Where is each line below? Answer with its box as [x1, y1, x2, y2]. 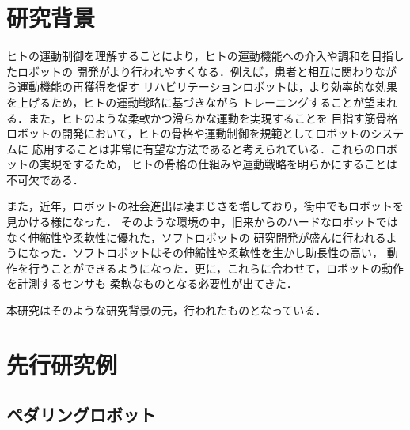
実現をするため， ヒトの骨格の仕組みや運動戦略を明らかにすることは [39, 156, 398, 172]
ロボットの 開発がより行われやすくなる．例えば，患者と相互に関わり [17, 62, 374, 79]
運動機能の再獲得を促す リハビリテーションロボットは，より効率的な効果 [17, 78, 398, 95]
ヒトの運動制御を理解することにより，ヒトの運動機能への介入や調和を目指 [6, 47, 393, 64]
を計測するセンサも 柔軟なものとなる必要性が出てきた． [6, 275, 298, 292]
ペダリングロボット [6, 402, 156, 427]
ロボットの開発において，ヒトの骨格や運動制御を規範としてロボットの [6, 125, 371, 141]
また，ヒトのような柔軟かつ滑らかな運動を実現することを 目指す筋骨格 [28, 109, 398, 126]
